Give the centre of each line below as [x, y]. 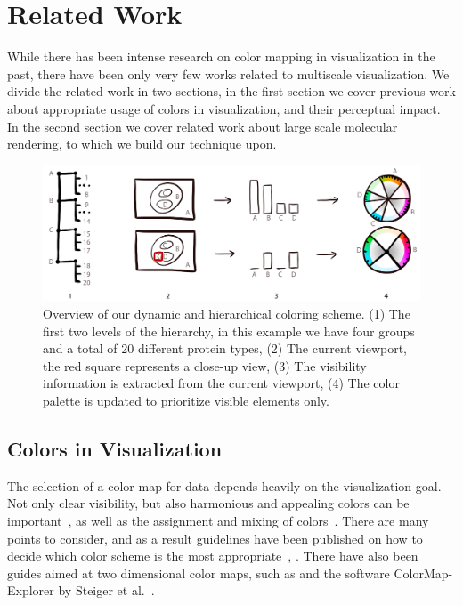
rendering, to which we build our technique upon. [142, 144]
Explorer [31, 590]
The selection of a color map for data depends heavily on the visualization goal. [224, 485]
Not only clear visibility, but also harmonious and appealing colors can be [208, 503]
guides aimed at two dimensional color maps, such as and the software [199, 573]
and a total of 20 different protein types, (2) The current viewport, [225, 348]
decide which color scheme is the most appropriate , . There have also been [213, 556]
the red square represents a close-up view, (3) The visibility [205, 365]
